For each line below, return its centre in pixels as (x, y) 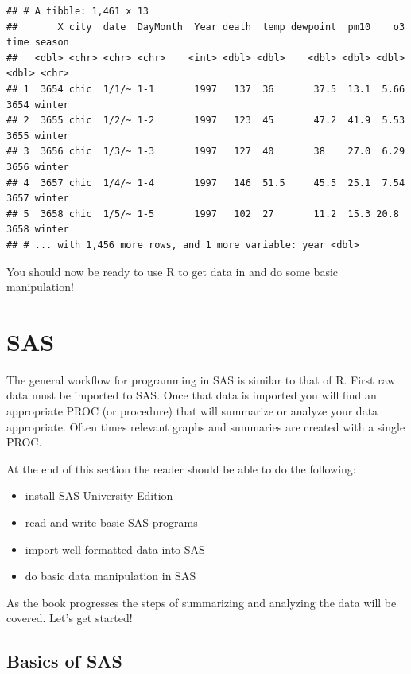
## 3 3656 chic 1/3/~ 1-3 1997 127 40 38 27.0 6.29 (206, 152)
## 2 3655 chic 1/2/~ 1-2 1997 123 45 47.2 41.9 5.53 (206, 121)
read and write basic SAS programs (111, 522)
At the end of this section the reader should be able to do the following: (181, 468)
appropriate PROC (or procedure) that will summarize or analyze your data (192, 411)
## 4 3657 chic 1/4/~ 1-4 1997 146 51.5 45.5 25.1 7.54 (206, 183)
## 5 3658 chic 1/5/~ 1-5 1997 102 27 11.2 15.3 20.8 (203, 214)
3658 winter (38, 230)
